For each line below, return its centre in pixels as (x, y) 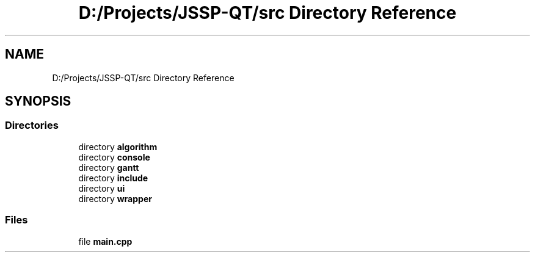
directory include (113, 178)
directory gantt (109, 167)
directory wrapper (115, 198)
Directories (32, 125)
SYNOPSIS (38, 101)
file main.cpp (105, 241)
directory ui (102, 188)
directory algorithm (118, 147)
